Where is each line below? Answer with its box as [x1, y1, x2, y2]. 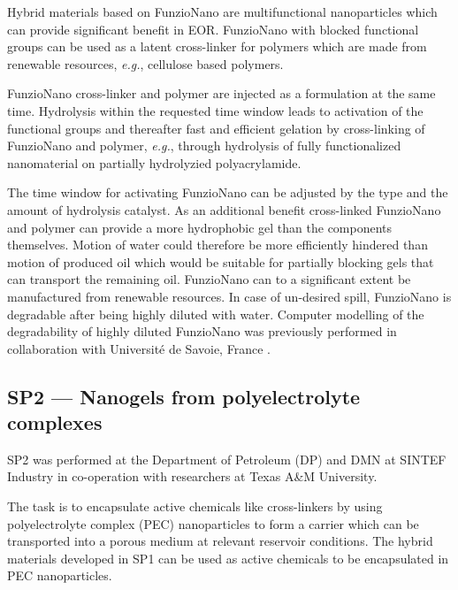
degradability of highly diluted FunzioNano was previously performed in [7, 322, 397, 341]
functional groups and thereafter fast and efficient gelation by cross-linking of [7, 119, 425, 137]
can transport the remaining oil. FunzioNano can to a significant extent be [7, 270, 411, 288]
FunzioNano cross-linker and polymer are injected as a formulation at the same [7, 84, 436, 103]
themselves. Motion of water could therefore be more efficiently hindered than [7, 235, 428, 254]
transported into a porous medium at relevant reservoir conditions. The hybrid [7, 532, 433, 550]
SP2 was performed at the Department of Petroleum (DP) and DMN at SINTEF [7, 449, 447, 468]
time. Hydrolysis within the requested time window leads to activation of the [7, 101, 424, 119]
